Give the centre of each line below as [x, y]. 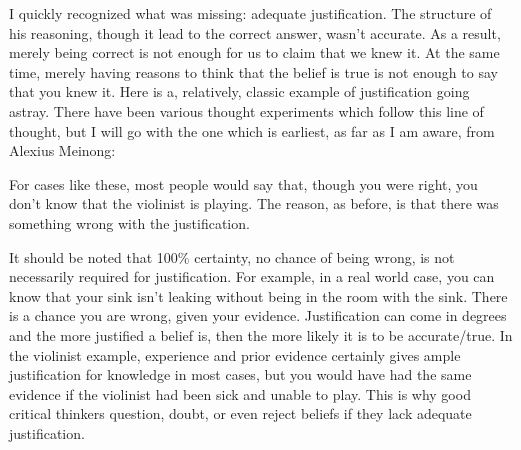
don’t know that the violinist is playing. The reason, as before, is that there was [254, 203]
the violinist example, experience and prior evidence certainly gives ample [235, 354]
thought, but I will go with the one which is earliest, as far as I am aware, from [252, 130]
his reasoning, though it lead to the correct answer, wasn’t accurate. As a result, [255, 32]
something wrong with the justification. [129, 222]
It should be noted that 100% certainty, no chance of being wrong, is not [232, 256]
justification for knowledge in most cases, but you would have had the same [240, 374]
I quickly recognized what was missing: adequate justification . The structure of [250, 13]
